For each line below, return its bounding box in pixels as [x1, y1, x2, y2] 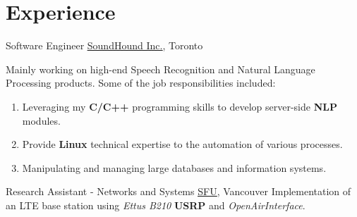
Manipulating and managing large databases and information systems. [22, 160, 327, 175]
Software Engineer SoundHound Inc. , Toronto [6, 38, 203, 53]
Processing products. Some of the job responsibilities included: [6, 75, 276, 90]
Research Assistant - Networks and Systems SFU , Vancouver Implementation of [6, 184, 351, 199]
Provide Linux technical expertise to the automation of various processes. [22, 137, 343, 151]
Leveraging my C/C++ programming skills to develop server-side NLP [22, 99, 337, 113]
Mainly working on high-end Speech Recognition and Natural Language [6, 61, 315, 76]
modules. [22, 113, 61, 128]
